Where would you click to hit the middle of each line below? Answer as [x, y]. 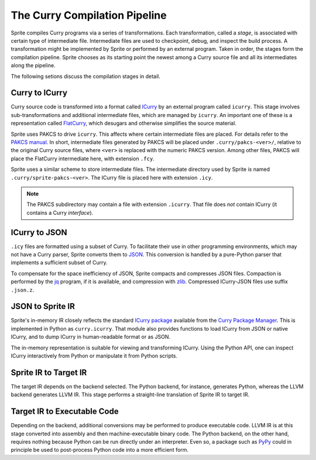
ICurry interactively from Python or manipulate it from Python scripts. [94, 356]
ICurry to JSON [39, 232]
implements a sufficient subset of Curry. [59, 263]
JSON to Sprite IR [43, 306]
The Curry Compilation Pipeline [89, 15]
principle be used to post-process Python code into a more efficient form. [100, 450]
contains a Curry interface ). [60, 212]
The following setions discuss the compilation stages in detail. [86, 76]
